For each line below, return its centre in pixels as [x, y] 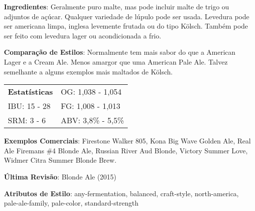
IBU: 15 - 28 [29, 106]
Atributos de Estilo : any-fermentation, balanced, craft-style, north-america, [121, 193]
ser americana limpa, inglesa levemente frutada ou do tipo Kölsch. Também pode [126, 26]
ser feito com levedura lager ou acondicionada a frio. [83, 35]
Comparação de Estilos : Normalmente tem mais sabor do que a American [120, 52]
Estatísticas [30, 92]
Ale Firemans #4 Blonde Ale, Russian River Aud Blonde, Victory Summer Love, [126, 150]
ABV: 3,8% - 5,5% [92, 120]
